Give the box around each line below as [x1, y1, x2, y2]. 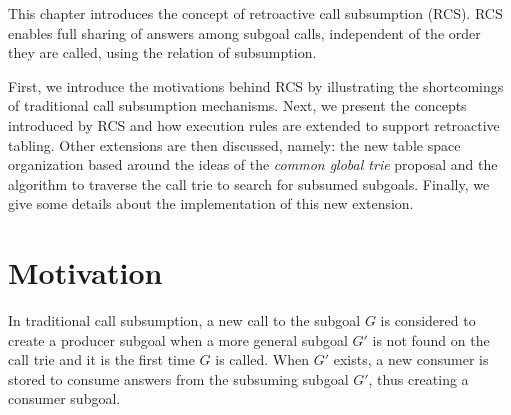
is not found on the [372, 329, 490, 350]
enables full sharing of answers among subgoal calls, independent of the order [8, 22, 481, 43]
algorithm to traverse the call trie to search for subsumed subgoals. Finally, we [8, 173, 490, 194]
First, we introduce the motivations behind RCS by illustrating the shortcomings [8, 75, 504, 96]
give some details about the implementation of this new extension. [8, 193, 414, 214]
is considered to [380, 310, 476, 331]
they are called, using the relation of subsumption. [8, 42, 317, 63]
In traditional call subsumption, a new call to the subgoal [8, 310, 361, 331]
